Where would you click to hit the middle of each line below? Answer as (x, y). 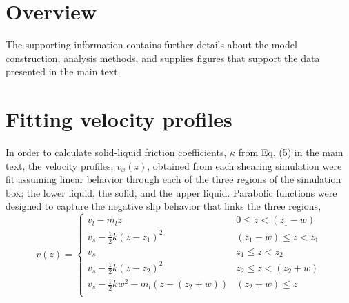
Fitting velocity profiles (119, 119)
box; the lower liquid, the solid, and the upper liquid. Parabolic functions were (171, 192)
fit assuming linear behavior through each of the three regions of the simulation (173, 179)
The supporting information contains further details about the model (151, 45)
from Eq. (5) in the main (291, 152)
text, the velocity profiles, (60, 165)
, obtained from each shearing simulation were (245, 165)
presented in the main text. (63, 71)
